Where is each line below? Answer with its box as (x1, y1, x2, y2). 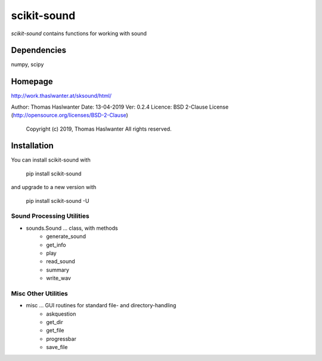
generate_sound (46, 233, 86, 240)
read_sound (46, 258, 76, 265)
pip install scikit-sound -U (26, 197, 89, 204)
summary (46, 266, 70, 273)
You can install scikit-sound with (11, 156, 91, 163)
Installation (11, 141, 54, 151)
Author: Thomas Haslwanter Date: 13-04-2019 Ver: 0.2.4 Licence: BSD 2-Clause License (11, 103, 229, 110)
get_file (46, 327, 64, 334)
